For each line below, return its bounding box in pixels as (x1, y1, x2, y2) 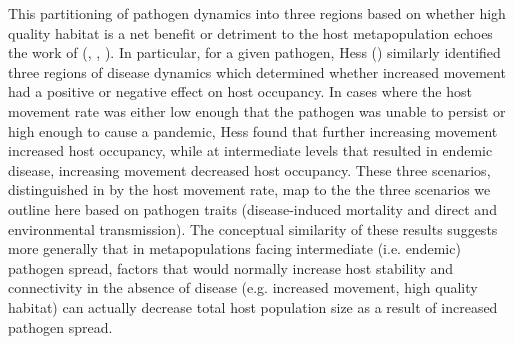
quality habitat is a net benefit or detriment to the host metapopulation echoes (8, 22, 493, 43)
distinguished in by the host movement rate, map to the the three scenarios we (8, 179, 491, 200)
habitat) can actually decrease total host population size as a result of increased (8, 296, 498, 317)
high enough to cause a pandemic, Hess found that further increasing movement (8, 120, 498, 141)
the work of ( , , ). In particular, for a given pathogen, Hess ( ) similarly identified (8, 42, 501, 63)
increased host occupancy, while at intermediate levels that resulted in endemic (8, 140, 493, 161)
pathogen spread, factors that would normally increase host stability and (8, 257, 454, 278)
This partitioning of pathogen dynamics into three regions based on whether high (8, 3, 506, 23)
